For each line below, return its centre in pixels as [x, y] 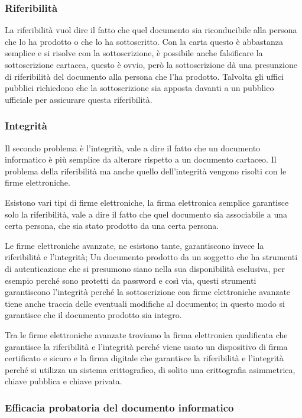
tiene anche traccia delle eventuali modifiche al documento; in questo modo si [145, 303]
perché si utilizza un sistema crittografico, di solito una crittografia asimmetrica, [150, 369]
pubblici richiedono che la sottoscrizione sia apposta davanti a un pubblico [139, 88]
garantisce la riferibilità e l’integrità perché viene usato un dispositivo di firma [146, 346]
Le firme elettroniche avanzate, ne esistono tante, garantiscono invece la [134, 245]
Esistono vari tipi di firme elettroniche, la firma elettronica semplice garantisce [147, 202]
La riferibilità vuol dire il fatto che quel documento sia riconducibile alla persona [151, 30]
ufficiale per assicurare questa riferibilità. [79, 99]
